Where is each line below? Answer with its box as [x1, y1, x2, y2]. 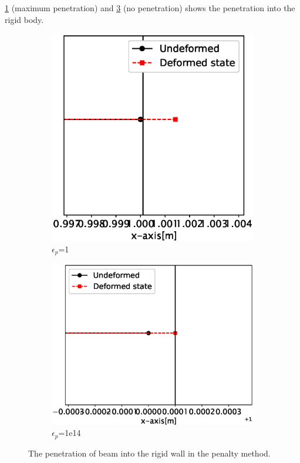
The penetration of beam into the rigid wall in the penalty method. [28, 447, 271, 459]
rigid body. [5, 13, 44, 25]
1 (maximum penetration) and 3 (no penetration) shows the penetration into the [5, 2, 295, 14]
